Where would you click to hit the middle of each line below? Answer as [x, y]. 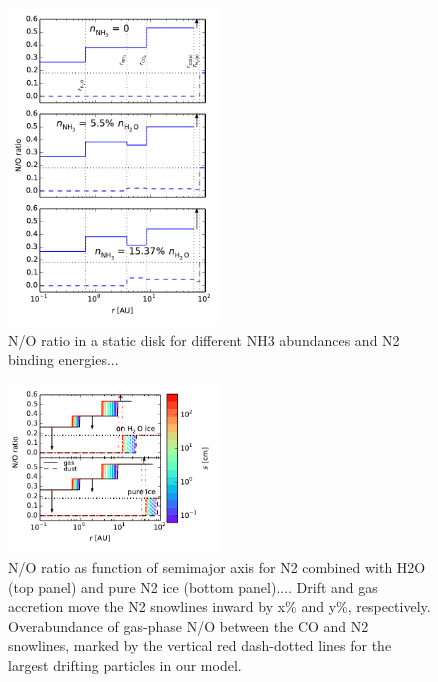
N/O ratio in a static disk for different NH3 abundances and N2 [204, 339]
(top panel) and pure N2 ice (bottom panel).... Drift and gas [193, 586]
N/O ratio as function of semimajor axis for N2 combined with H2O [217, 566]
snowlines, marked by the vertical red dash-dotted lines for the [200, 645]
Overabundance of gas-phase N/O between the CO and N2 [188, 625]
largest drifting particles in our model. [125, 664]
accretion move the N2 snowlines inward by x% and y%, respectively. [219, 606]
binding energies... [63, 359]
